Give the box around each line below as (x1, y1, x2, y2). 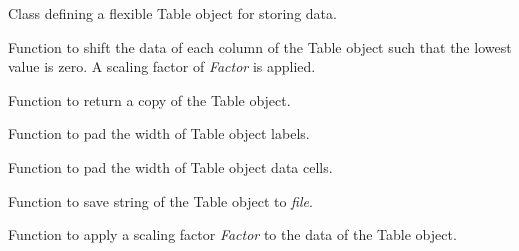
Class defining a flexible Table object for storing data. (8, 3, 337, 23)
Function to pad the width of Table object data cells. (8, 156, 333, 177)
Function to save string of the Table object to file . (8, 190, 313, 211)
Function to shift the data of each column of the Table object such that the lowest (8, 36, 512, 57)
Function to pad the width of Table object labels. (8, 123, 310, 144)
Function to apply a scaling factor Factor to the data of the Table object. (8, 224, 457, 245)
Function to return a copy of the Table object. (8, 89, 291, 110)
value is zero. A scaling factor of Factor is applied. (8, 56, 316, 77)
